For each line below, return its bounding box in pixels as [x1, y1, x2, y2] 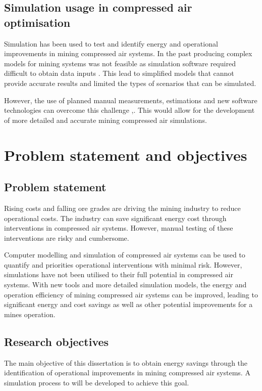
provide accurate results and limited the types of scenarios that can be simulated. [4, 77, 256, 88]
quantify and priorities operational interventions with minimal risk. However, [4, 259, 242, 270]
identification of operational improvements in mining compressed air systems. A [4, 367, 250, 378]
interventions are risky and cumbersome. [4, 232, 129, 243]
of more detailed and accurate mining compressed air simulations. [4, 114, 207, 125]
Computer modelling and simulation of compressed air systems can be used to [4, 249, 245, 260]
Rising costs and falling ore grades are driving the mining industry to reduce [4, 202, 241, 213]
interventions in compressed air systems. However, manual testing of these [4, 223, 233, 233]
